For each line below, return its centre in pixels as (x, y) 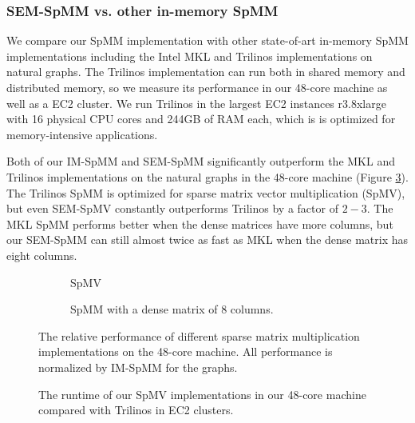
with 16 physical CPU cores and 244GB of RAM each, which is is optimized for (201, 119)
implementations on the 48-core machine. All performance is (186, 351)
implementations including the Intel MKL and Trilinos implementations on (190, 56)
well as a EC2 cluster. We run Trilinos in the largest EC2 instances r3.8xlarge (196, 103)
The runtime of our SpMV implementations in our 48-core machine (202, 394)
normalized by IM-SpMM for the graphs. (138, 367)
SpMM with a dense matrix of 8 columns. (172, 309)
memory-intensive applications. (82, 134)
